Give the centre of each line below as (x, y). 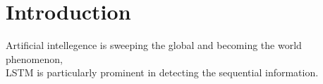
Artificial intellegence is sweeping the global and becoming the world (154, 45)
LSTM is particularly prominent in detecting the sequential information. (162, 72)
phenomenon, (34, 58)
